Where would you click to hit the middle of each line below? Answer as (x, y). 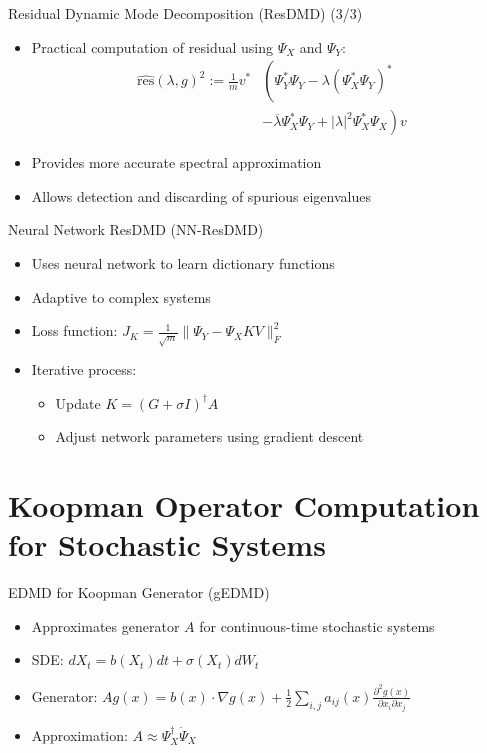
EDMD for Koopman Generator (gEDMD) (139, 592)
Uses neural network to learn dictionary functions (183, 263)
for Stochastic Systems (167, 544)
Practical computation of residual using (152, 46)
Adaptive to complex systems (121, 296)
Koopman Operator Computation (244, 505)
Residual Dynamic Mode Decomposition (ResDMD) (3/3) (185, 13)
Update (78, 402)
